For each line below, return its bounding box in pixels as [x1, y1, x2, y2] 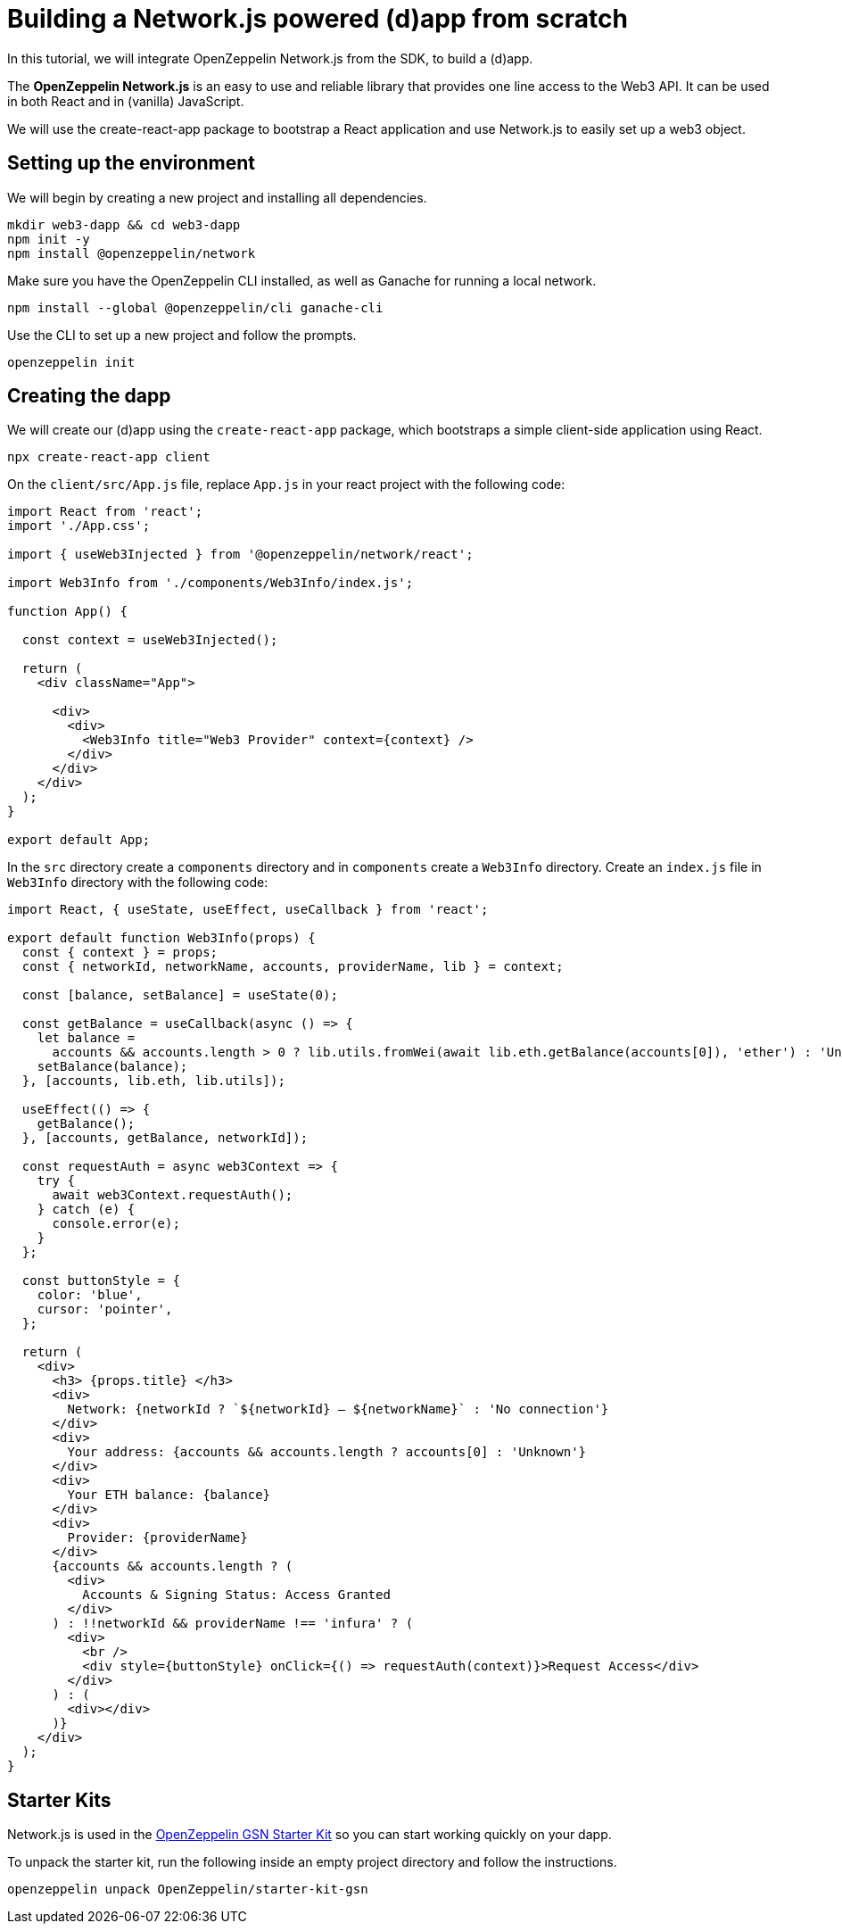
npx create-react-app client [7, 450, 210, 465]
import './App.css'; [7, 518, 151, 534]
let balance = [37, 1031, 136, 1046]
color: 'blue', [37, 1288, 143, 1303]
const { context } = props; [21, 945, 219, 960]
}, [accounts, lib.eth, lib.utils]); [21, 1073, 285, 1089]
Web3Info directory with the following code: [7, 874, 268, 891]
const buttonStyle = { [21, 1273, 180, 1289]
